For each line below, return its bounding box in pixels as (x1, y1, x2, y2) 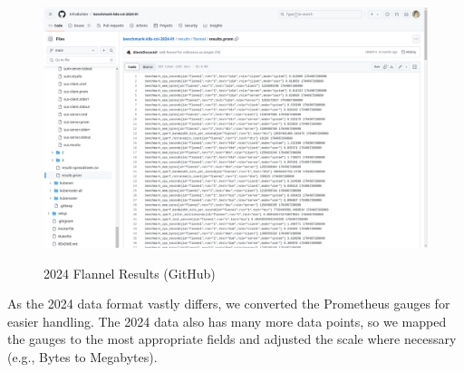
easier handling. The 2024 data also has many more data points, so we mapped (7, 311, 447, 330)
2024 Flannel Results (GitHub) (43, 263, 216, 282)
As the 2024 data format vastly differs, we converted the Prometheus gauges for (7, 294, 450, 313)
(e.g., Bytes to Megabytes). (7, 347, 158, 366)
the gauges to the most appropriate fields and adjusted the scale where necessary (7, 329, 457, 348)
